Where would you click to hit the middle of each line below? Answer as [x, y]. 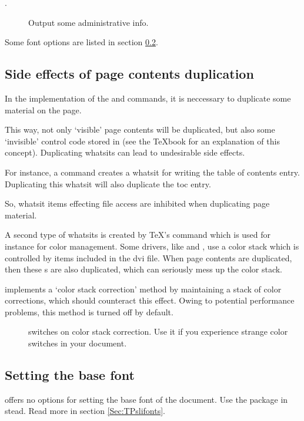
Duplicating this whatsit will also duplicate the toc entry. [108, 183]
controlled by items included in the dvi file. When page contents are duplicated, [148, 257]
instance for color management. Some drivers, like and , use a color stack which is [152, 246]
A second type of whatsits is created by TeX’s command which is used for [138, 235]
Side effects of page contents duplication [129, 74]
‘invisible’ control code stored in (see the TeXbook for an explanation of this [142, 141]
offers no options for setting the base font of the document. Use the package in [146, 399]
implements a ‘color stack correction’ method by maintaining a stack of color [143, 289]
